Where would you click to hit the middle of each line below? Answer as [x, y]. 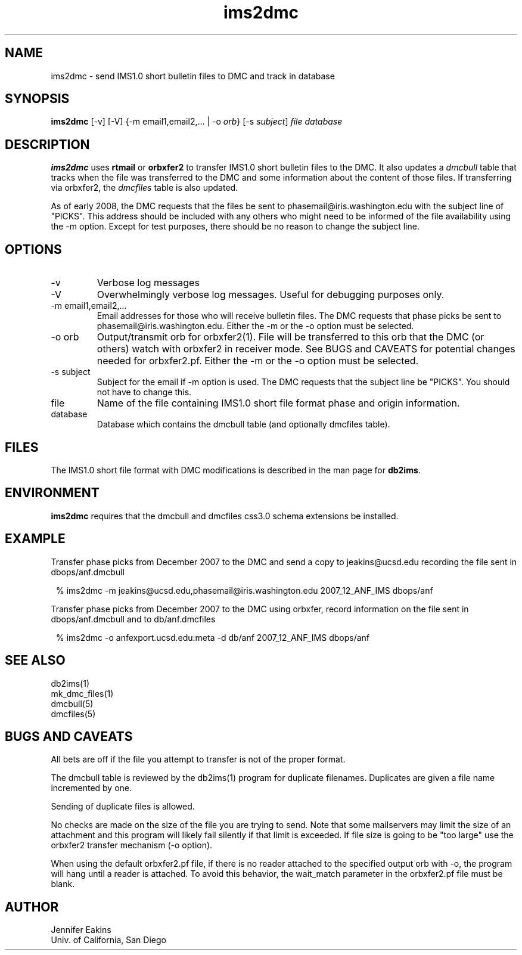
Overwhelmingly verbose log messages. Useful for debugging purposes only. [271, 295]
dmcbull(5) [72, 703]
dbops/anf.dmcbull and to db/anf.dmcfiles [133, 619]
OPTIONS [33, 249]
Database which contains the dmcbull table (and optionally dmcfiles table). [243, 424]
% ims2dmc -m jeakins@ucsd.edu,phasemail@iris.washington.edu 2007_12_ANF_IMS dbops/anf [245, 590]
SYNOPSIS [37, 99]
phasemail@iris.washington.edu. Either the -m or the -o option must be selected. [255, 326]
